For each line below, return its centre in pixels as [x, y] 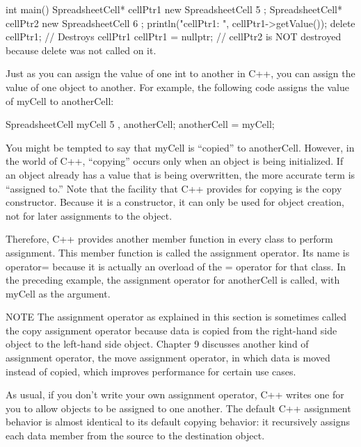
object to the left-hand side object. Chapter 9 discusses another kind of [157, 344]
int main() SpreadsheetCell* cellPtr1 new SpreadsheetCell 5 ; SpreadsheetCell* [174, 9]
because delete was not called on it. [81, 50]
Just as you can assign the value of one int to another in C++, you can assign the [180, 73]
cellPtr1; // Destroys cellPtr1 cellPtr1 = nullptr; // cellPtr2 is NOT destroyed [174, 36]
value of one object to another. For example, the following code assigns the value [177, 87]
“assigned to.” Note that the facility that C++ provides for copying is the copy [174, 188]
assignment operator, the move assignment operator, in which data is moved [168, 358]
